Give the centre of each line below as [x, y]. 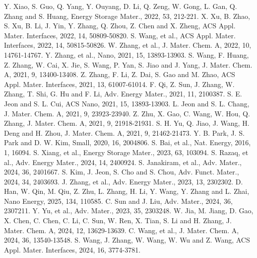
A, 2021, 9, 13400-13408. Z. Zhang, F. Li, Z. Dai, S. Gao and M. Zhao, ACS [120, 74]
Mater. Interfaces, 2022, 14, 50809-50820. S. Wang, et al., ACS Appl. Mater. [120, 35]
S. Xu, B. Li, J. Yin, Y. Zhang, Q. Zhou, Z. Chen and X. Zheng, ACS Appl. [120, 26]
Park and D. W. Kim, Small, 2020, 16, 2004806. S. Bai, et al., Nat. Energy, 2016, [128, 142]
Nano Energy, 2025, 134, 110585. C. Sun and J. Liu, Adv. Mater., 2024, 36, [118, 201]
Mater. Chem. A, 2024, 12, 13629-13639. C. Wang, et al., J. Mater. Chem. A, [122, 230]
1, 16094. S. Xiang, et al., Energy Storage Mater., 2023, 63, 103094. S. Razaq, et [126, 152]
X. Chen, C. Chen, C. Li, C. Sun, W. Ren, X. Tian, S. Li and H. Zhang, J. [118, 220]
